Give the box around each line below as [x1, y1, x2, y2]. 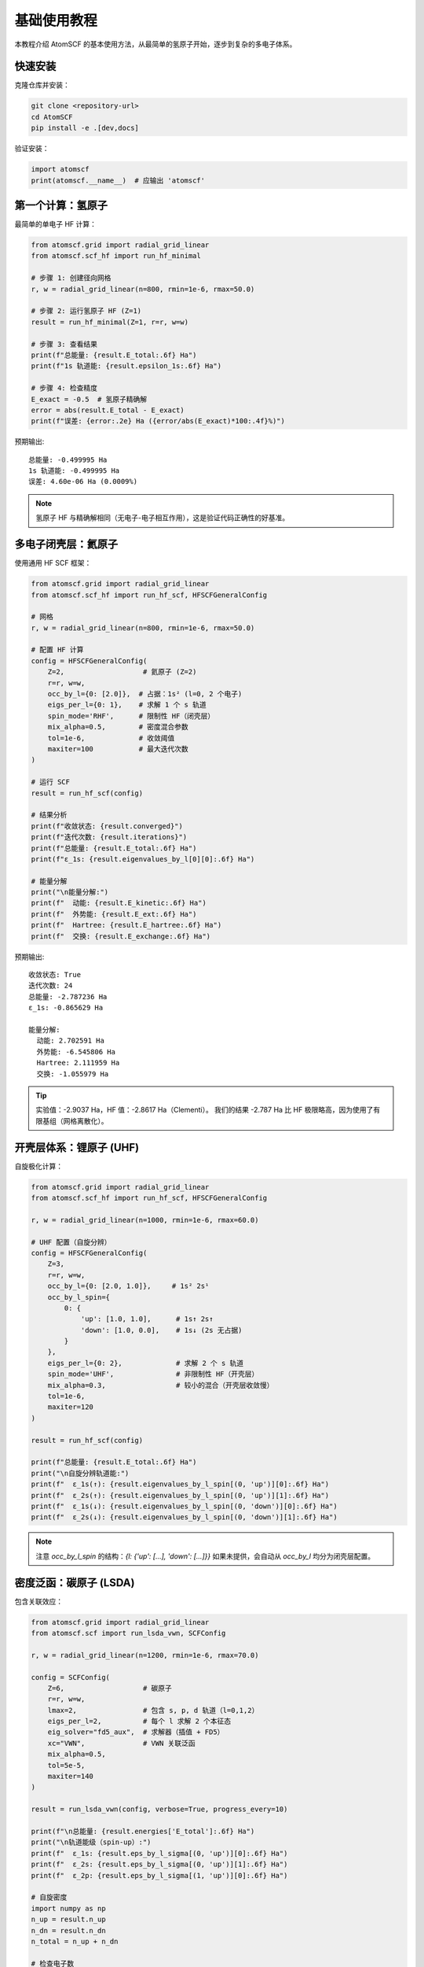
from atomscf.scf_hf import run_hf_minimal [31, 252, 202, 260]
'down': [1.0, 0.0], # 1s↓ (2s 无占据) [80, 1326, 243, 1334]
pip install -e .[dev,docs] [31, 124, 139, 133]
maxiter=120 [47, 1403, 94, 1412]
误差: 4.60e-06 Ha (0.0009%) [28, 477, 137, 486]
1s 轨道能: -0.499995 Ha [28, 467, 120, 475]
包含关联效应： [14, 1596, 63, 1606]
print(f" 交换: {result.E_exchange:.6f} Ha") [31, 932, 211, 940]
